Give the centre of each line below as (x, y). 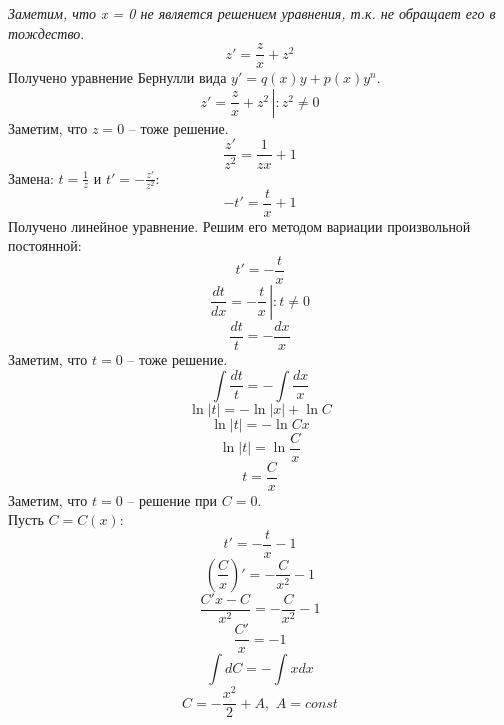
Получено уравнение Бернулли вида (117, 77)
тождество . (46, 32)
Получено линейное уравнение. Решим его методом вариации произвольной (239, 225)
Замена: (31, 177)
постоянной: (45, 245)
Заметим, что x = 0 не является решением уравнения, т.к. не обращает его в (252, 13)
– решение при (172, 499)
